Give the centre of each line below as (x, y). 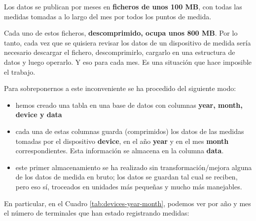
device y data (39, 114)
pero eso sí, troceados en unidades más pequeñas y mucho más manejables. (129, 186)
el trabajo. (20, 71)
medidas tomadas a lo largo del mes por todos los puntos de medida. (108, 16)
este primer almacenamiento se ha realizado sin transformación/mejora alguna (134, 167)
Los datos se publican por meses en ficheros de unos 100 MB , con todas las (123, 6)
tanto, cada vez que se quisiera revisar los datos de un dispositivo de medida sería (128, 42)
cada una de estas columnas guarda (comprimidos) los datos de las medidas (130, 131)
